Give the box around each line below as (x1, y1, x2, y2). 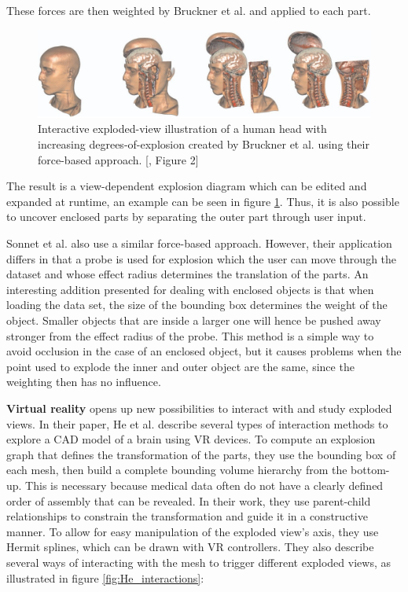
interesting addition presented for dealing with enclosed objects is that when (6, 281, 374, 297)
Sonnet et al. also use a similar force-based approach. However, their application (6, 235, 392, 252)
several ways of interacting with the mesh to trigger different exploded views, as (6, 553, 391, 570)
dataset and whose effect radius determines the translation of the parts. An (6, 266, 369, 282)
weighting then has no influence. (6, 373, 161, 390)
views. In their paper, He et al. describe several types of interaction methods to (6, 415, 388, 432)
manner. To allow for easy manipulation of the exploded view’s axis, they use (6, 523, 379, 539)
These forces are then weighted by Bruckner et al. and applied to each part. (6, 2, 371, 18)
